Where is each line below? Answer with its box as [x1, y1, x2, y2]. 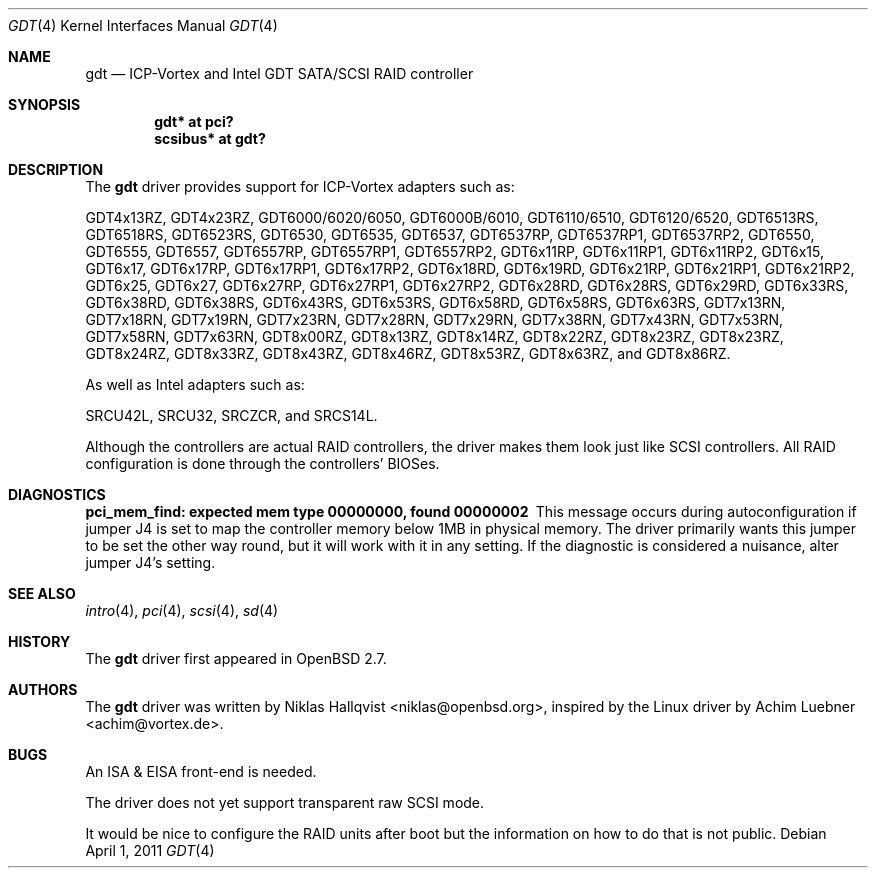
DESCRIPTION [8, 161, 104, 178]
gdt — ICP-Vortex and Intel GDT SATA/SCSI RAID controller [85, 65, 474, 82]
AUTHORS [8, 681, 78, 698]
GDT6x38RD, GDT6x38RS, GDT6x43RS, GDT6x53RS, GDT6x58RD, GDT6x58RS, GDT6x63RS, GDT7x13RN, [85, 294, 786, 311]
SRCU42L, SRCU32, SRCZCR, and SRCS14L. [85, 407, 378, 424]
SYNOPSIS [8, 96, 81, 113]
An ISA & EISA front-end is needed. [85, 763, 317, 780]
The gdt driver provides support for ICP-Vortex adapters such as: [85, 178, 515, 195]
